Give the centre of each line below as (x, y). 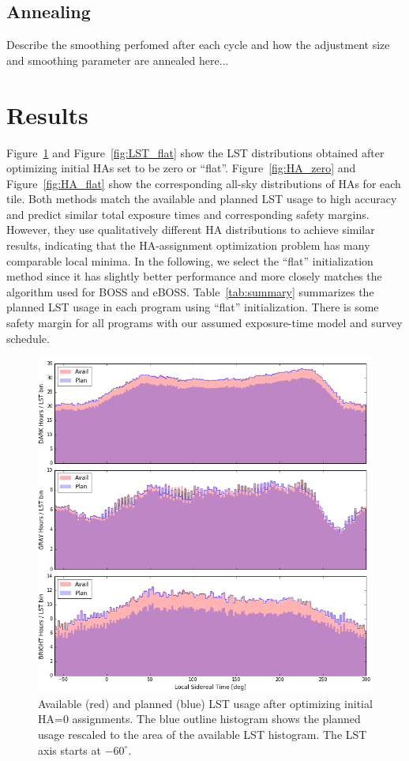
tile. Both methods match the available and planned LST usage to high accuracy (202, 199)
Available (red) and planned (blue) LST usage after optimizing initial (205, 703)
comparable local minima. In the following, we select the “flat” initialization (190, 260)
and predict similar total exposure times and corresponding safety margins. (188, 214)
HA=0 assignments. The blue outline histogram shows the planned (199, 719)
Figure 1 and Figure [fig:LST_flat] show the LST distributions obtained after (195, 152)
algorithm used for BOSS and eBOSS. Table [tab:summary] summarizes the (190, 291)
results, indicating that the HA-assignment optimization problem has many (188, 245)
